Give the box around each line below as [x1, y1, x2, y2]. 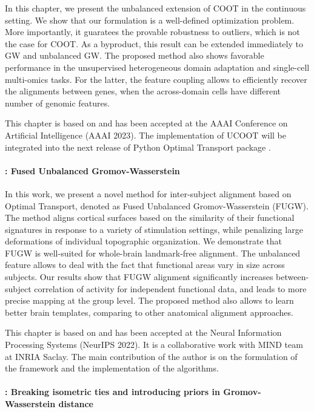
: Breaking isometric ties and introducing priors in [5, 385, 220, 398]
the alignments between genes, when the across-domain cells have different [5, 85, 281, 97]
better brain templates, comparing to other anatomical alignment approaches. [5, 306, 293, 318]
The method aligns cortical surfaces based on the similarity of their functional [5, 211, 295, 224]
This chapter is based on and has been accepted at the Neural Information [5, 326, 282, 339]
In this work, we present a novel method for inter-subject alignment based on [5, 187, 292, 200]
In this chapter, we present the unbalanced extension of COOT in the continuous [5, 2, 306, 14]
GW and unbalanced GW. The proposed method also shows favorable [5, 49, 264, 62]
